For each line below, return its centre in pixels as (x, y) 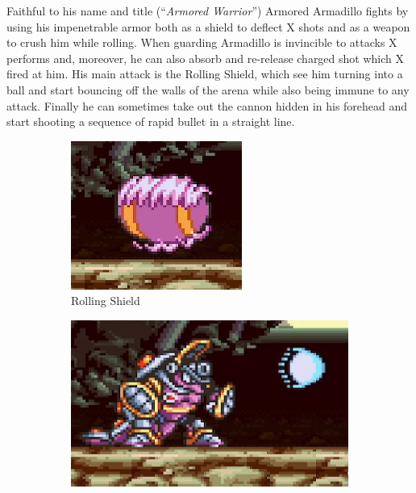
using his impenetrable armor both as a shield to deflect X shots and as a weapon (208, 26)
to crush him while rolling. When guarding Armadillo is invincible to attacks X (202, 42)
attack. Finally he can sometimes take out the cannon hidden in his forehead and (207, 105)
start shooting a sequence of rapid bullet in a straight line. (151, 121)
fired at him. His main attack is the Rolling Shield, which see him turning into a (205, 74)
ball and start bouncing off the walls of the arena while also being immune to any (208, 89)
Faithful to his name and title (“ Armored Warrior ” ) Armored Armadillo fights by (208, 10)
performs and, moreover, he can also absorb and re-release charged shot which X (205, 58)
